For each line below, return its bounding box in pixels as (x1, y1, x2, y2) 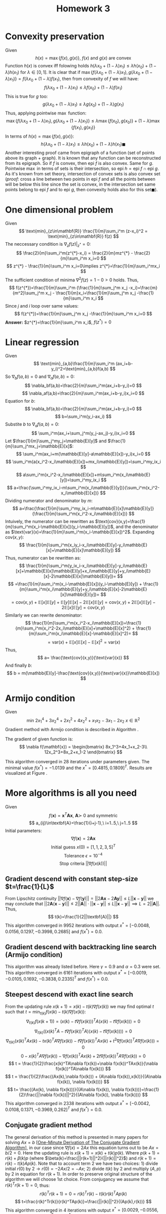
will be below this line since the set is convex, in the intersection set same (5, 181, 156, 187)
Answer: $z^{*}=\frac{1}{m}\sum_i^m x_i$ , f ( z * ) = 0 (5, 318, 111, 325)
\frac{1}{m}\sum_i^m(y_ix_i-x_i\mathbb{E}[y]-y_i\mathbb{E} (26, 563, 148, 569)
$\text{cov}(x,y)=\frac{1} (95, 518, 145, 524)
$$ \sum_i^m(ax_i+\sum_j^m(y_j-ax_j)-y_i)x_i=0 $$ (31, 430, 135, 436)
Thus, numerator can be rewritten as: (5, 555, 81, 561)
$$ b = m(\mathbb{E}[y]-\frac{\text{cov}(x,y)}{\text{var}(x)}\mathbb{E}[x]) (6, 670, 160, 676)
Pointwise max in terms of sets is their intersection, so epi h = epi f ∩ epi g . (5, 165, 159, 171)
